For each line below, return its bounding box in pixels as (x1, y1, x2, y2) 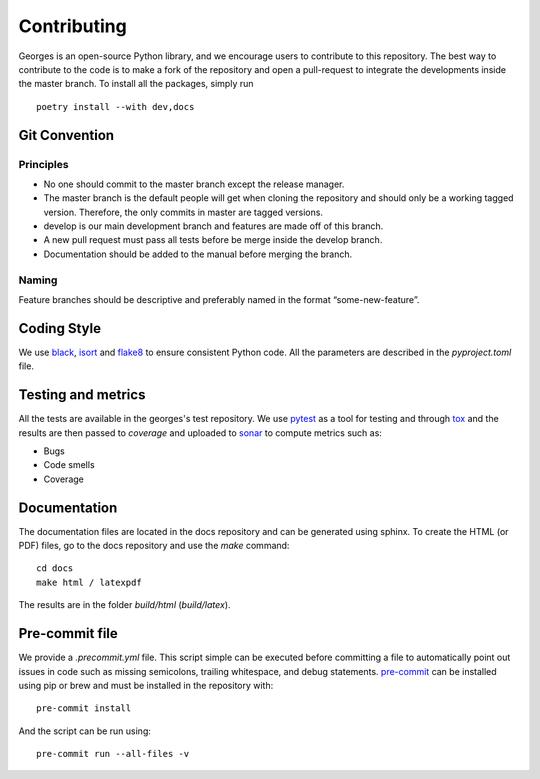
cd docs (36, 563, 74, 574)
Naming (18, 273, 58, 287)
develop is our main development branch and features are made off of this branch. (43, 220, 384, 232)
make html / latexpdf (36, 576, 142, 588)
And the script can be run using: (18, 725, 152, 737)
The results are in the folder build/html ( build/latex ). (18, 599, 231, 611)
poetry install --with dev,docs (36, 101, 195, 112)
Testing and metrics (18, 386, 146, 404)
